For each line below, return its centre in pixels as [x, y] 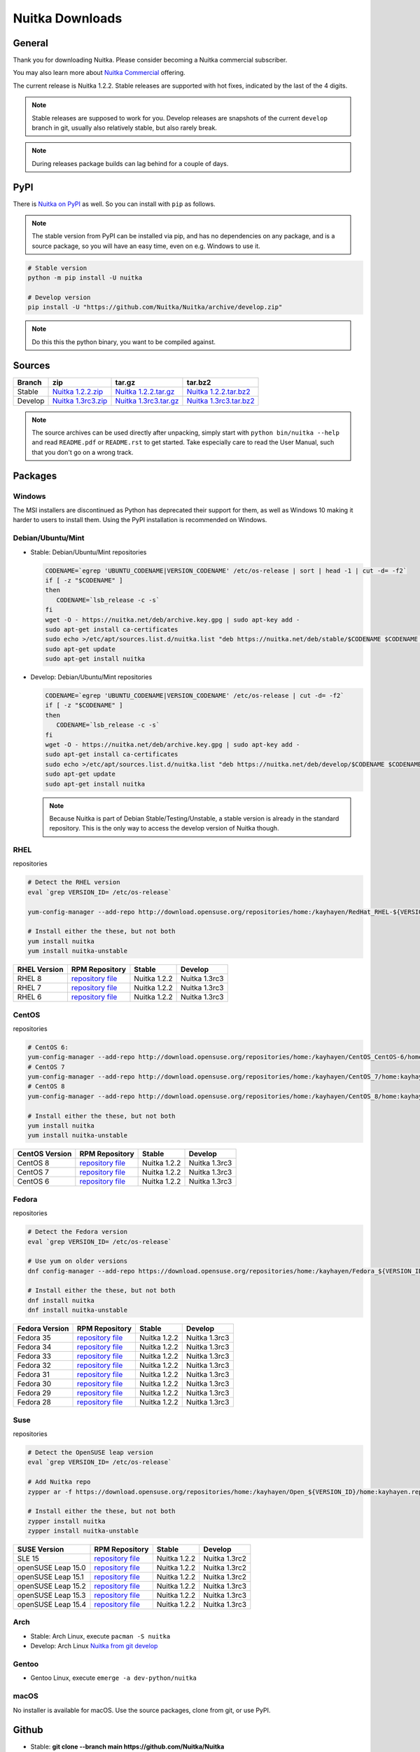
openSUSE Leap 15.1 [50, 1577]
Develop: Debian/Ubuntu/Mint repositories [91, 677]
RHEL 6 [29, 997]
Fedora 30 [34, 1384]
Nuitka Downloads [68, 18]
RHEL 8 [29, 979]
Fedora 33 [34, 1356]
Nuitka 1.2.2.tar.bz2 [218, 391]
